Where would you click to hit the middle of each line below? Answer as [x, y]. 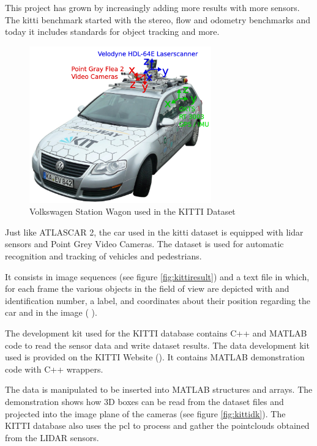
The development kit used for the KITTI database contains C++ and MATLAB [156, 333]
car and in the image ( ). [51, 312]
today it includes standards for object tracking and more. [112, 32]
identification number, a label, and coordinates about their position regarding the [158, 300]
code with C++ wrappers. [54, 369]
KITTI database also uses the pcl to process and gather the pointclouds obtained [157, 426]
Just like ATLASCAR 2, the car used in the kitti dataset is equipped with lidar [154, 232]
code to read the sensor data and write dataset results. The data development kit [157, 345]
